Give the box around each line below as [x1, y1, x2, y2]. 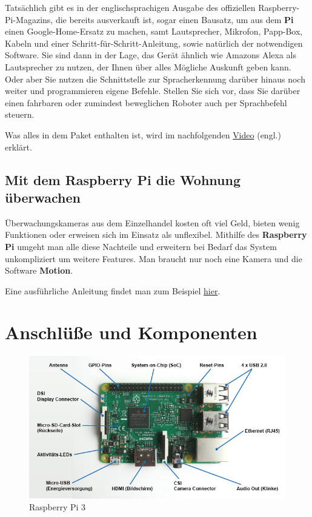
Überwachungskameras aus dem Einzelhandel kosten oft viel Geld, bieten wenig [5, 216, 300, 229]
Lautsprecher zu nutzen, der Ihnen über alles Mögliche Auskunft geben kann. [5, 60, 291, 73]
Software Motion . [5, 264, 73, 277]
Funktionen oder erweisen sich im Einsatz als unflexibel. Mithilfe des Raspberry [5, 228, 307, 241]
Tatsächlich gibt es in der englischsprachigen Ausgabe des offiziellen [5, 1, 256, 13]
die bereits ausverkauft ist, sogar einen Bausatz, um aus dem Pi [55, 13, 294, 25]
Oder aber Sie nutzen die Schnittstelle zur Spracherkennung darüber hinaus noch [5, 72, 305, 85]
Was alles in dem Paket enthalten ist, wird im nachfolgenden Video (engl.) [5, 128, 281, 141]
